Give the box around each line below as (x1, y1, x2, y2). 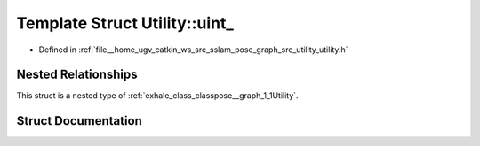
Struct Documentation (16, 113, 142, 128)
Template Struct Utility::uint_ (16, 13, 235, 33)
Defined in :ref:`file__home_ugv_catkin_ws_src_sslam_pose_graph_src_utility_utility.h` (38, 44, 348, 55)
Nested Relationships (16, 67, 138, 82)
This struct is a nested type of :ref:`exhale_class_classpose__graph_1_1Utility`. (16, 90, 299, 101)
